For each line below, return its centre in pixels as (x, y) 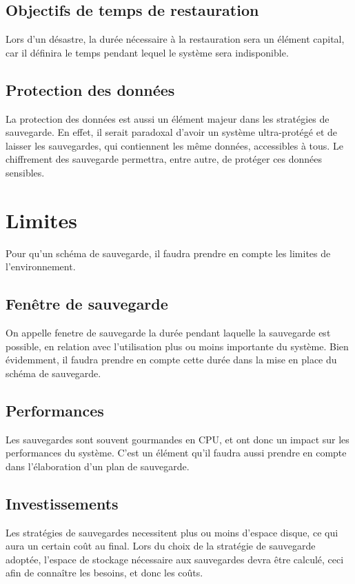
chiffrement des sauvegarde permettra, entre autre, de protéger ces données (164, 159)
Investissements (62, 503)
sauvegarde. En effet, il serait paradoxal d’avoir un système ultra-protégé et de (171, 132)
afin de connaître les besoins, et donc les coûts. (104, 573)
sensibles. (25, 172)
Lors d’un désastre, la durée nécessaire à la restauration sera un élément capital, (175, 39)
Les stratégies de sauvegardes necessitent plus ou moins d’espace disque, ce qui (172, 532)
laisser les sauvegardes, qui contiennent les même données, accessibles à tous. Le (174, 145)
